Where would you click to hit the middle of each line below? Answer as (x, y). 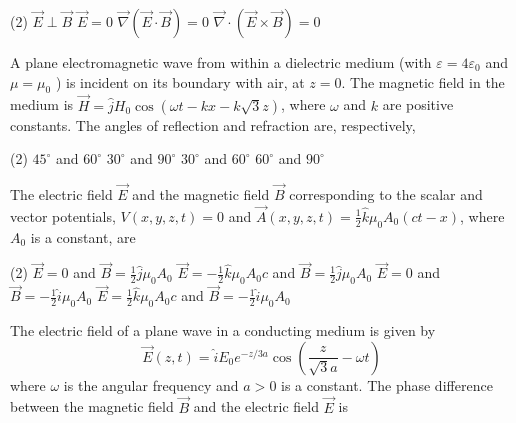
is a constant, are (83, 236)
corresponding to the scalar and (386, 194)
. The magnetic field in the (423, 81)
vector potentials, (63, 215)
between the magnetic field (92, 406)
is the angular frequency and (151, 384)
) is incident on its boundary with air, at (180, 81)
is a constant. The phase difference (387, 384)
